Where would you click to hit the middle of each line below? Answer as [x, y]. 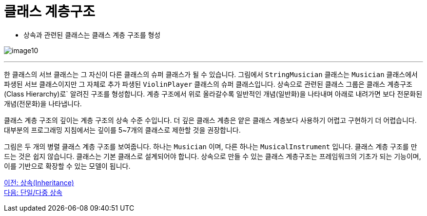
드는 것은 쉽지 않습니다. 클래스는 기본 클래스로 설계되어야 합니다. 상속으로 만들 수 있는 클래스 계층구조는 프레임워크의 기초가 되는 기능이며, [213, 156]
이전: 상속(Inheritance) [39, 182]
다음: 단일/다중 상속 [33, 192]
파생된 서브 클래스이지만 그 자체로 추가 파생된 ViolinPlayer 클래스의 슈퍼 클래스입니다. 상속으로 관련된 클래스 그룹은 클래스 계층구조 [208, 84]
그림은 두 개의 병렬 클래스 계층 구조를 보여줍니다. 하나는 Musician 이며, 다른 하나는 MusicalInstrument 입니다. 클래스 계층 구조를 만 [211, 146]
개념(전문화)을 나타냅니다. [43, 103]
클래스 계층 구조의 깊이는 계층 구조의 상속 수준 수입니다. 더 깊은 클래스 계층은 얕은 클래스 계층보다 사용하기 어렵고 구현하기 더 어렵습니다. [210, 120]
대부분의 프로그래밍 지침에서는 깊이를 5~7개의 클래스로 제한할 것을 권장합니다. [122, 130]
